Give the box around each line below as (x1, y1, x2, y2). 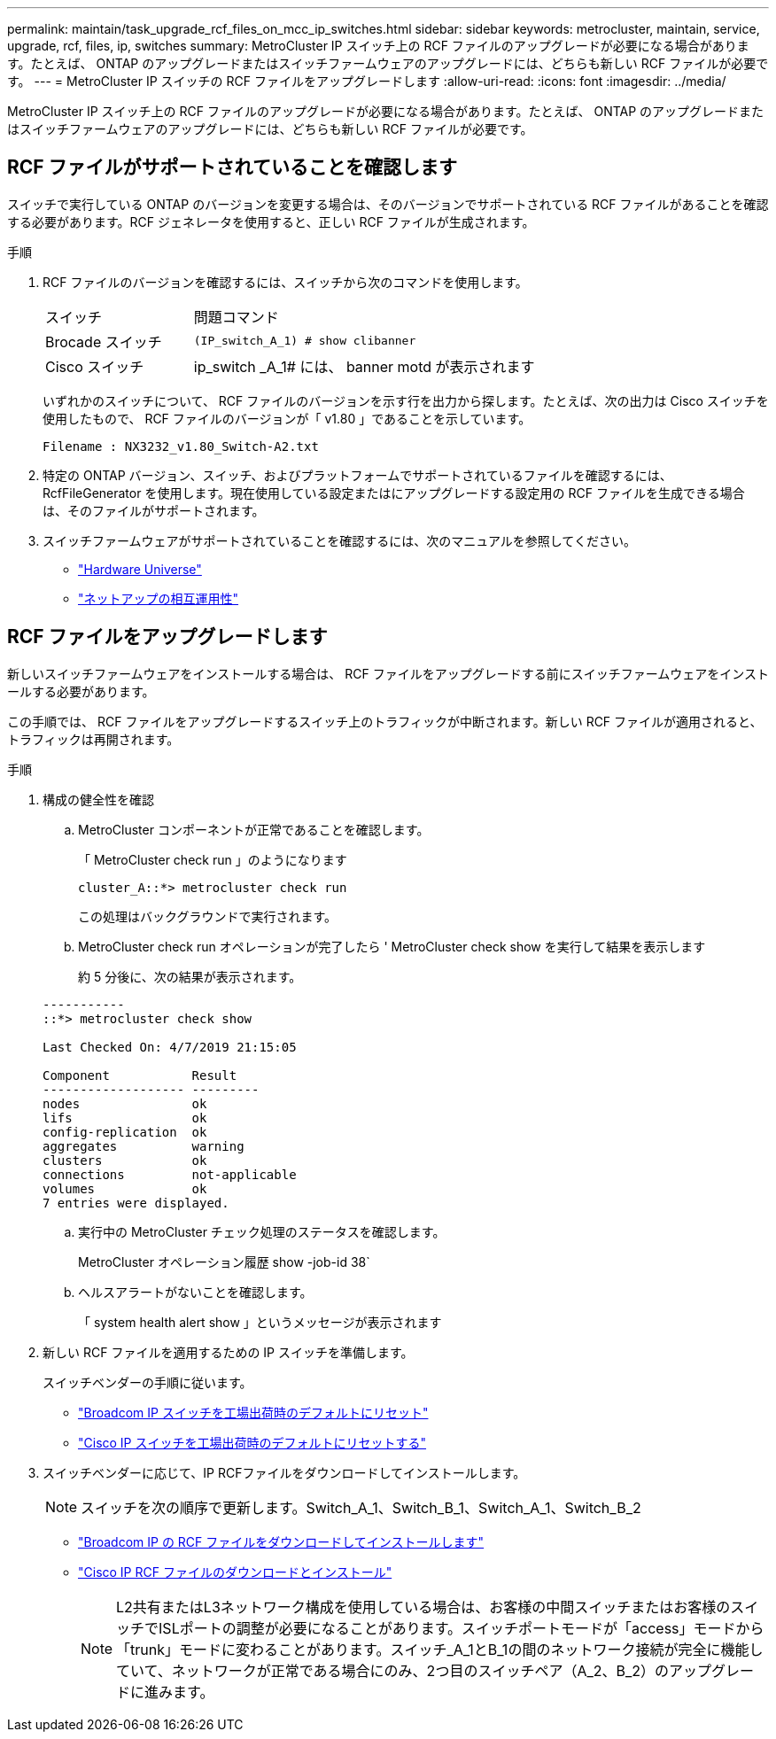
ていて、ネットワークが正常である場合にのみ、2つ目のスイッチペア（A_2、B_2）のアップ (116, 1661, 711, 1680)
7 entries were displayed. (43, 1195, 229, 1210)
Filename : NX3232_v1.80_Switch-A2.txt (43, 439, 319, 454)
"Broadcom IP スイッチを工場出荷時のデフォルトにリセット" (78, 1404, 429, 1420)
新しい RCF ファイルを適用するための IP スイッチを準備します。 (43, 1344, 414, 1360)
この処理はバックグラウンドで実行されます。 (78, 908, 338, 924)
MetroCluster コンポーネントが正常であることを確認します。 (78, 821, 430, 837)
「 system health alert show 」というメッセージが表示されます (78, 1314, 442, 1330)
